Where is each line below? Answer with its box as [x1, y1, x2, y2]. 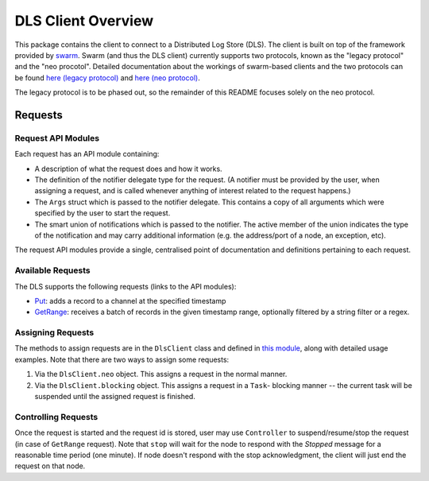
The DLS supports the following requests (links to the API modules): [14, 281, 237, 291]
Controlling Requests [14, 411, 99, 422]
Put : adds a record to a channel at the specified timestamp [34, 296, 226, 305]
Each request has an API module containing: [14, 149, 160, 159]
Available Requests [14, 265, 91, 276]
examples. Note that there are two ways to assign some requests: [14, 355, 230, 364]
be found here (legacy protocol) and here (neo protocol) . [14, 72, 200, 83]
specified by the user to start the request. [34, 208, 171, 218]
